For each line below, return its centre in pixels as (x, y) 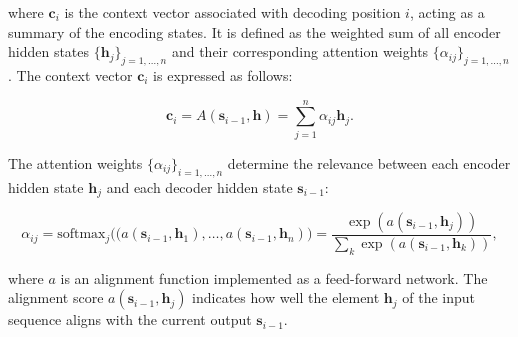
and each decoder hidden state (199, 186)
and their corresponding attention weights (300, 51)
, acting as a (447, 12)
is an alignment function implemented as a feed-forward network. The (274, 277)
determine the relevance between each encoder (369, 162)
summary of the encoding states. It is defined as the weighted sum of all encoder (254, 31)
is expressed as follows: (223, 74)
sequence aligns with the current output (130, 319)
